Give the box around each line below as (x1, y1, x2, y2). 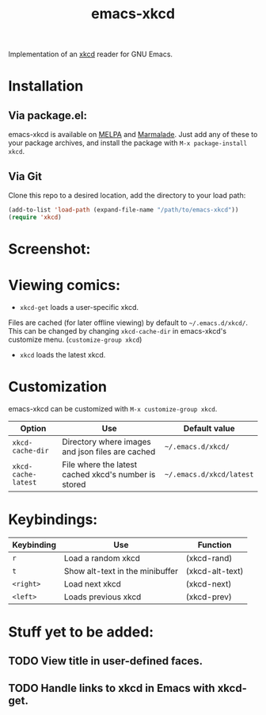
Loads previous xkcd (63, 591, 142, 602)
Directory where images (62, 436, 152, 447)
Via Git (8, 170, 42, 183)
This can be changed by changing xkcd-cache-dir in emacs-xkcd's (8, 326, 227, 335)
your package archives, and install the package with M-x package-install (8, 138, 248, 147)
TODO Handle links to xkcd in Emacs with (8, 681, 215, 694)
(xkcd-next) (185, 578, 232, 589)
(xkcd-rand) (185, 552, 233, 564)
